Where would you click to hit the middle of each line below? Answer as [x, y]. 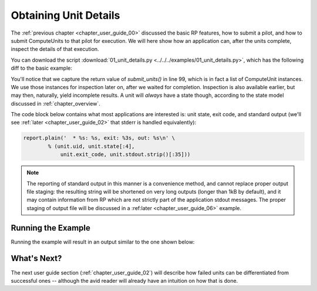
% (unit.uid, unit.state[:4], [91, 146]
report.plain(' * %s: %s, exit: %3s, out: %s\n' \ [99, 138]
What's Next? [36, 258]
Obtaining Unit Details [65, 15]
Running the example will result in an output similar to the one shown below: [103, 242]
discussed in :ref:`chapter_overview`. [56, 103]
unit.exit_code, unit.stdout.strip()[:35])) [125, 155]
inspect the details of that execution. [55, 49]
